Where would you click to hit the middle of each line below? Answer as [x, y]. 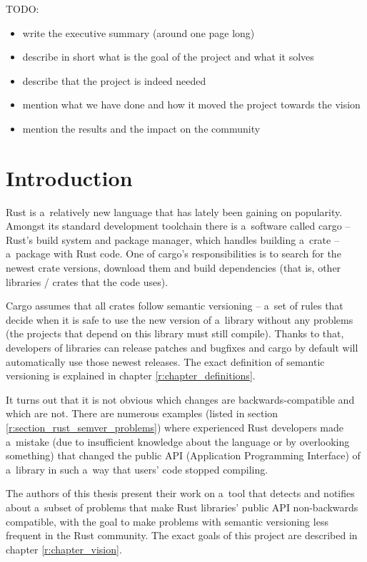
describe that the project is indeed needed [114, 80]
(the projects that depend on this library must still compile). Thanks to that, [175, 333]
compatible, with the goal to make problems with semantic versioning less [167, 521]
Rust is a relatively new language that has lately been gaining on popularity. [174, 211]
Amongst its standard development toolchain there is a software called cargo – [178, 226]
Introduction [69, 177]
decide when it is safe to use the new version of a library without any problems [180, 319]
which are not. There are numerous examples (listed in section [142, 413]
